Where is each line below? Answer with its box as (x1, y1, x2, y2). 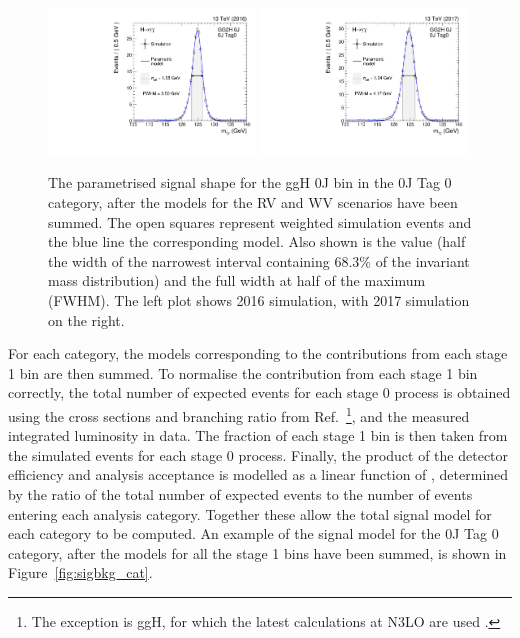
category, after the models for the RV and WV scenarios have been (48, 192, 458, 212)
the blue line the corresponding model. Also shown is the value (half (48, 231, 466, 252)
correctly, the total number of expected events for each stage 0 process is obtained (8, 382, 511, 403)
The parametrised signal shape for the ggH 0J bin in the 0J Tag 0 (48, 172, 452, 193)
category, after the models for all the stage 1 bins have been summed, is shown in (8, 542, 507, 563)
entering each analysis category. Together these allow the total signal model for (8, 503, 492, 524)
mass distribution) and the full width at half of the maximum (48, 270, 426, 291)
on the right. (48, 309, 125, 330)
